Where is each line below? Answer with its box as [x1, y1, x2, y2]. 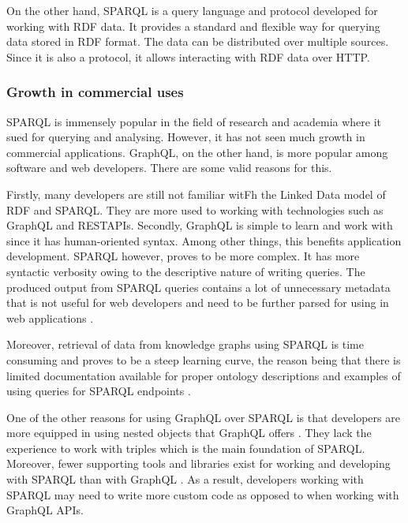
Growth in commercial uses [6, 82, 184, 102]
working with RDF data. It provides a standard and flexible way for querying [6, 17, 380, 34]
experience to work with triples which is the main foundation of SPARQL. [6, 439, 365, 456]
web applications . [6, 309, 94, 326]
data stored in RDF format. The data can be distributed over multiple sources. [6, 33, 389, 50]
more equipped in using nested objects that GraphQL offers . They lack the [6, 424, 372, 441]
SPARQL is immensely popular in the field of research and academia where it [6, 113, 382, 129]
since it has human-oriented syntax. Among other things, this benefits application [6, 232, 402, 248]
